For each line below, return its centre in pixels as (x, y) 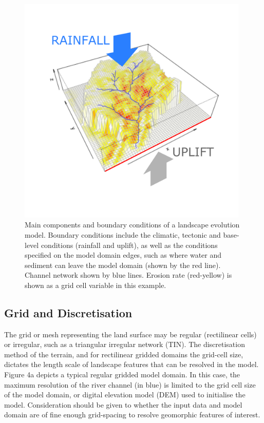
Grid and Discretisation (68, 312)
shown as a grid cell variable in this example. (96, 285)
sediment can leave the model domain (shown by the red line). (123, 265)
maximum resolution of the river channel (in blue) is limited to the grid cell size (130, 384)
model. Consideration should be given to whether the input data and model (123, 404)
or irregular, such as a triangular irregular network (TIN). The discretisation (125, 344)
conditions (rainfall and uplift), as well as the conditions (129, 245)
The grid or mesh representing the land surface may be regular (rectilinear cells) (130, 334)
